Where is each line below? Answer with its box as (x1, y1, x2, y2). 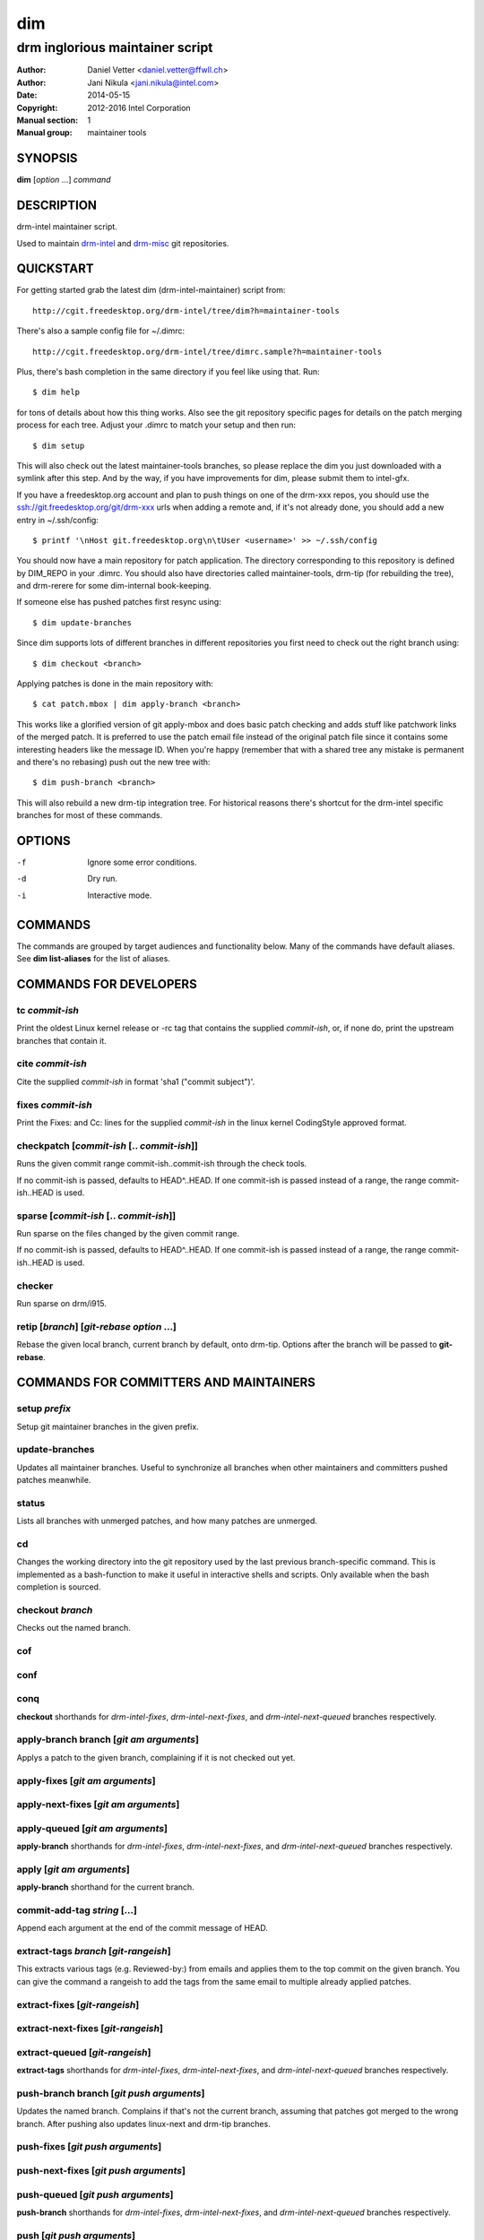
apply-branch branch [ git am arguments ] (16, 1734, 199, 1746)
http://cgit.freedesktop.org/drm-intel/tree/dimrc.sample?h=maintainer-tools (32, 346, 383, 357)
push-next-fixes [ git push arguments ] (16, 2165, 186, 2176)
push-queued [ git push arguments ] (16, 2188, 174, 2201)
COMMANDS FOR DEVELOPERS (16, 977, 197, 992)
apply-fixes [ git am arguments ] (16, 1774, 156, 1787)
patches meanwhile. (16, 1475, 91, 1486)
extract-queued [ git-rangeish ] (16, 2046, 151, 2058)
